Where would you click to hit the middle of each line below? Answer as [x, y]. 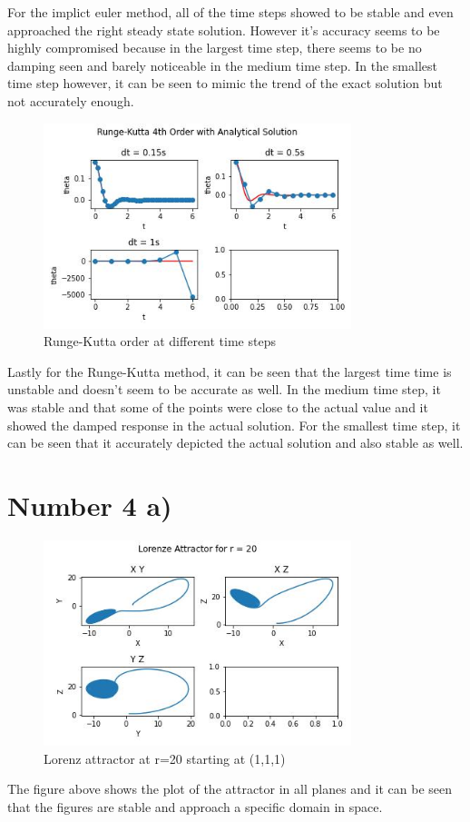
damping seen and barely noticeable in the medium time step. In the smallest [222, 65]
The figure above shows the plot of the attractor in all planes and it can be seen [230, 789]
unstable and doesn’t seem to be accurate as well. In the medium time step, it [224, 389]
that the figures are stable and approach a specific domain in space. [195, 806]
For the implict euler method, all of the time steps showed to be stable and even [230, 12]
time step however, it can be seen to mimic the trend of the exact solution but [225, 83]
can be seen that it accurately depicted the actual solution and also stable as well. [235, 443]
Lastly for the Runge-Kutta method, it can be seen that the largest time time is [230, 371]
